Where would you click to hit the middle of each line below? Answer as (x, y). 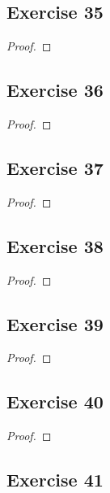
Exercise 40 (55, 401)
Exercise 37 (55, 167)
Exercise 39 (55, 323)
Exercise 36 (55, 90)
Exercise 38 (55, 245)
